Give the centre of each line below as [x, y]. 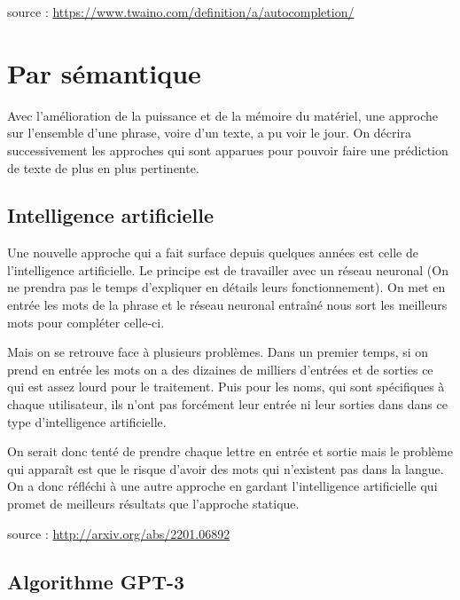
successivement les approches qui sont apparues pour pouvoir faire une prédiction [228, 150]
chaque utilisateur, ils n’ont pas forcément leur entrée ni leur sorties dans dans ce [227, 404]
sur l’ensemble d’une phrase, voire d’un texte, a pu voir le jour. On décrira [209, 133]
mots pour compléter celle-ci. [86, 322]
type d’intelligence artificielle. [87, 421]
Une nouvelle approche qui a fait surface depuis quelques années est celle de [213, 253]
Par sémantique [104, 72]
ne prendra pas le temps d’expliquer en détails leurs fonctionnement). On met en [226, 287]
